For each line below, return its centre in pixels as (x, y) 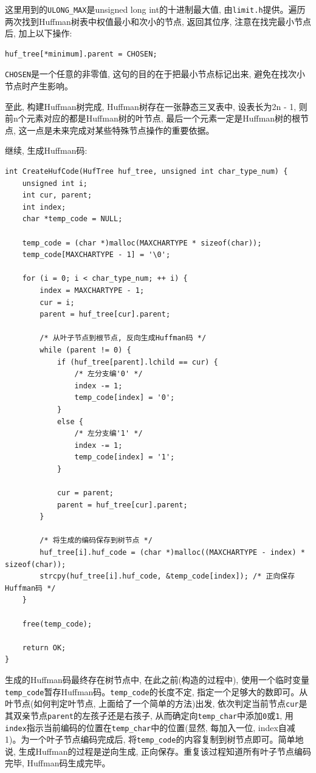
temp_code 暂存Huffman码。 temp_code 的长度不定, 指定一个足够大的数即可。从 (156, 691)
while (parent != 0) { (85, 350)
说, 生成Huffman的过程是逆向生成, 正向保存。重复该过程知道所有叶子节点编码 (158, 751)
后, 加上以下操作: (39, 33)
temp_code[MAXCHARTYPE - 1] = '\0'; (96, 255)
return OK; (44, 648)
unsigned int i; (55, 183)
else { (70, 421)
